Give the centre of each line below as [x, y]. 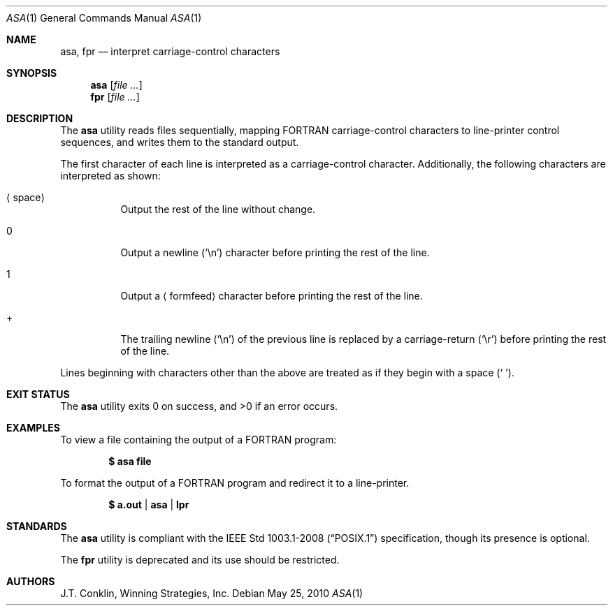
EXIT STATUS [38, 394]
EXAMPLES [33, 428]
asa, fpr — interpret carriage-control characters [170, 51]
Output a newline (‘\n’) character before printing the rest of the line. [275, 252]
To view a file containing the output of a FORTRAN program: [199, 440]
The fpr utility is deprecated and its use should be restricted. [200, 560]
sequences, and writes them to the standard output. [180, 142]
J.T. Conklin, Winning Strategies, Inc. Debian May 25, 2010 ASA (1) [212, 593]
